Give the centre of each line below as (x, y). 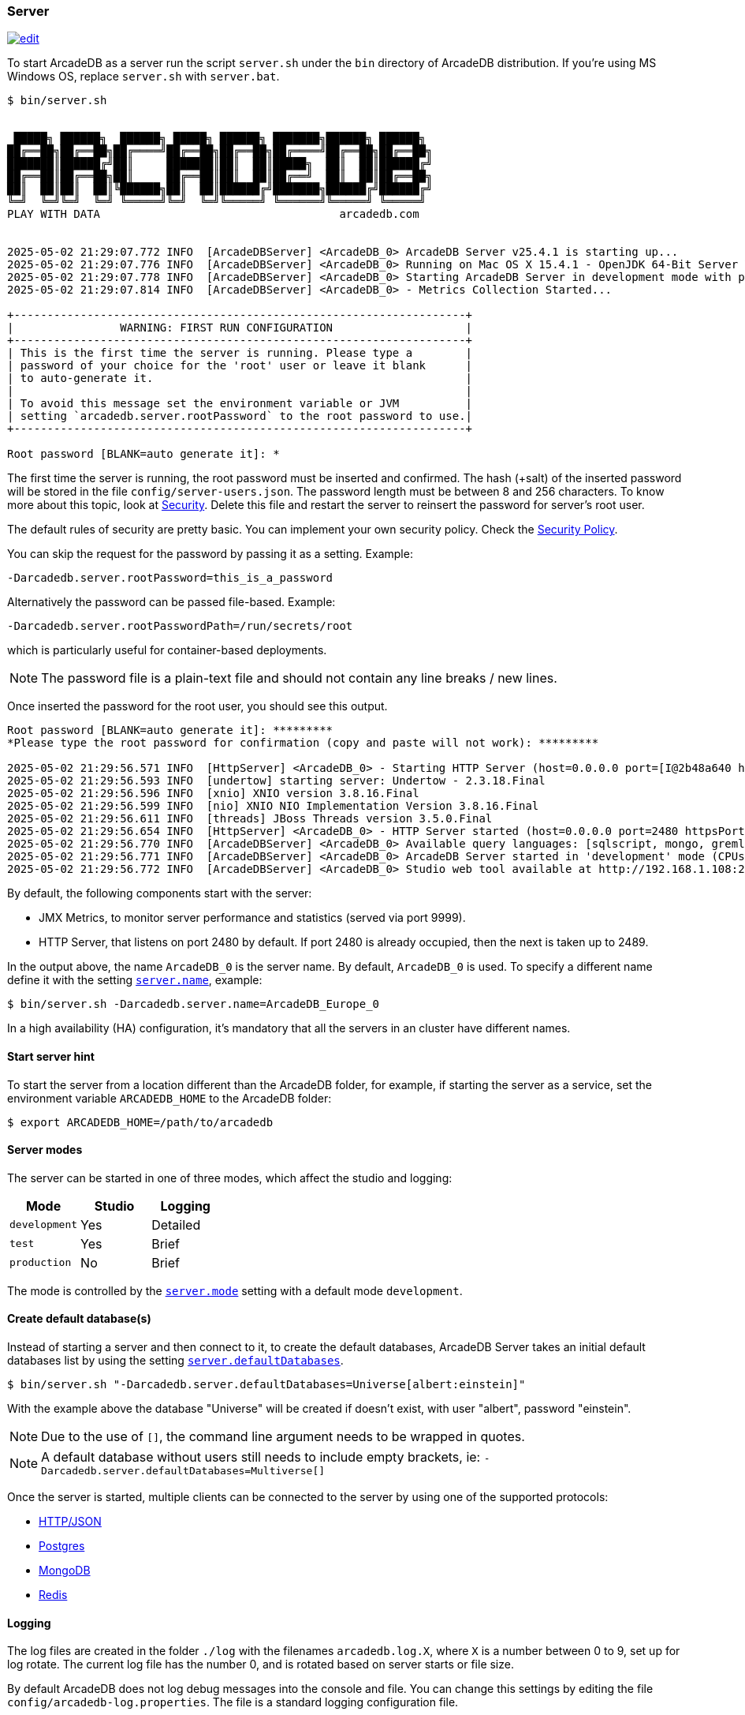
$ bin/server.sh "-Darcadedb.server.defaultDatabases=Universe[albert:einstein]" (266, 1385)
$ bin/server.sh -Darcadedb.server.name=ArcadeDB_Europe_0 (194, 1004)
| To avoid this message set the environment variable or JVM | (240, 404)
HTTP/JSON (70, 1522)
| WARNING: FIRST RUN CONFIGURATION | (240, 328)
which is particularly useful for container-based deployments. (167, 650)
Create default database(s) (79, 1319)
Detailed (176, 1224)
